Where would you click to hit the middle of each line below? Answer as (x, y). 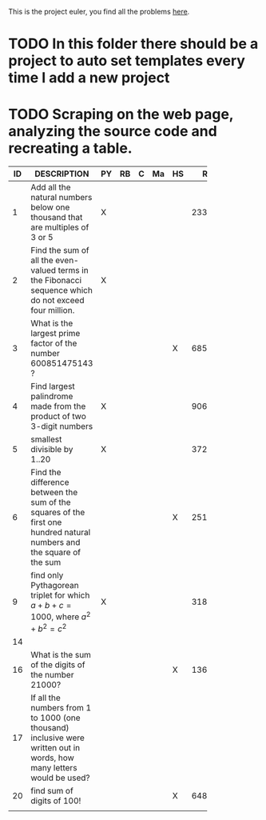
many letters (54, 767)
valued (44, 270)
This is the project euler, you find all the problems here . (99, 12)
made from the (58, 406)
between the (54, 493)
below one (50, 207)
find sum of (52, 790)
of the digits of (58, 665)
